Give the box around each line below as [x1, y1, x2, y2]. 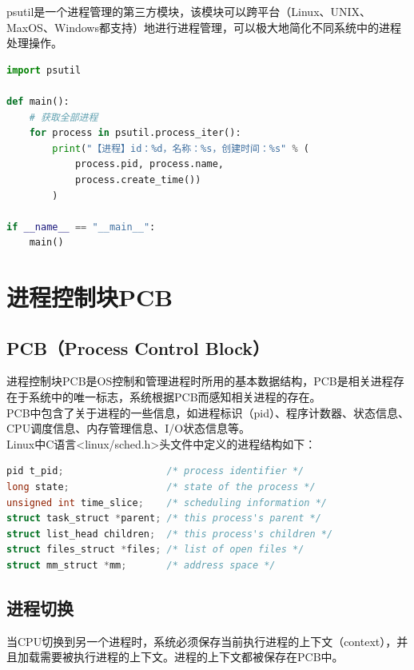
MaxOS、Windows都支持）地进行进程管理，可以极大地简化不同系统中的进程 [6, 18, 401, 35]
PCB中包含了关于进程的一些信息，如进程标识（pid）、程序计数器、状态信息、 [6, 404, 410, 421]
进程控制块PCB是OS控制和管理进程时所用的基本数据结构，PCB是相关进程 [6, 373, 393, 389]
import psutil [6, 64, 82, 76]
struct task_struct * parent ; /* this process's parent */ [6, 512, 321, 524]
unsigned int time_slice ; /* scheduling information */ [6, 497, 327, 508]
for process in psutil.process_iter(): [29, 127, 241, 139]
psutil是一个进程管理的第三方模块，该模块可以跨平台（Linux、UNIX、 [6, 3, 372, 19]
